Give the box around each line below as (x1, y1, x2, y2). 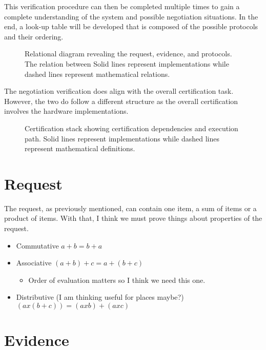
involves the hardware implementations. (4, 106, 129, 116)
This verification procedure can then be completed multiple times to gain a (4, 1, 240, 11)
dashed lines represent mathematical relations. (25, 68, 170, 79)
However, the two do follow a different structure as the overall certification (4, 95, 238, 106)
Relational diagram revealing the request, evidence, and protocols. (25, 48, 232, 59)
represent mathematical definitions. (25, 143, 135, 154)
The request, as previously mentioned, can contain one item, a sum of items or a (4, 202, 257, 213)
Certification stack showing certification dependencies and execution (25, 122, 238, 133)
